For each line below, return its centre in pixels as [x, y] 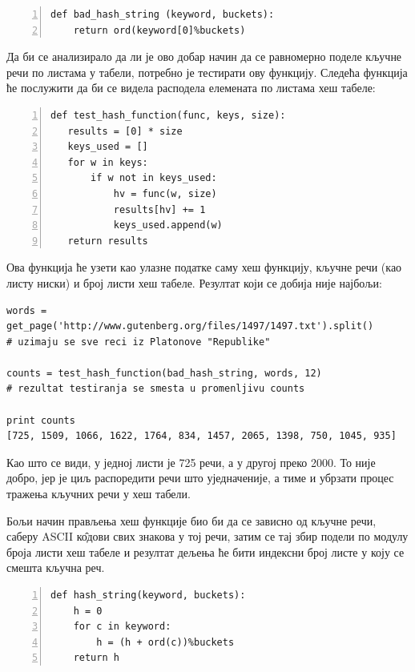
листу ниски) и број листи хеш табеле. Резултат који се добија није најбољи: [194, 282]
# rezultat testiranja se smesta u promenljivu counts [156, 389]
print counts [41, 420]
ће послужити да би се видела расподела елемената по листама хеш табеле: [191, 88]
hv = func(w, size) [165, 193]
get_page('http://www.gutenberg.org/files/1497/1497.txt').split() [190, 326]
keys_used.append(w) [168, 225]
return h [96, 658]
